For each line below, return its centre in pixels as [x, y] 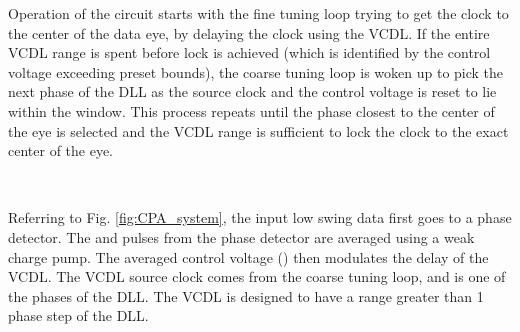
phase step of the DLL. [78, 315]
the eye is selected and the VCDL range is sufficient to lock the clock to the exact [258, 130]
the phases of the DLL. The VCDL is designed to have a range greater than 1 [246, 295]
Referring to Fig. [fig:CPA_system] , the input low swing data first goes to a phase [260, 217]
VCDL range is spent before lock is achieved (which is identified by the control [249, 52]
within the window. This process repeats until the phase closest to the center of [251, 110]
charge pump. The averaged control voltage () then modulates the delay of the [248, 256]
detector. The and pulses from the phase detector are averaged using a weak [241, 236]
